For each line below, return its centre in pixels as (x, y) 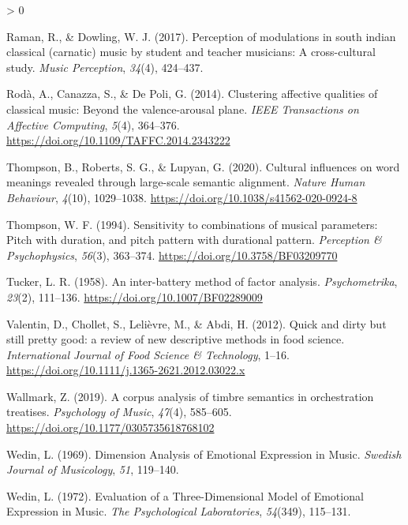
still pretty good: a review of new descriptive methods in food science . (176, 339)
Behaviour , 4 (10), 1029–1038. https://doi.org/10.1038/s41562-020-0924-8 (182, 197)
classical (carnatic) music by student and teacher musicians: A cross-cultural (191, 52)
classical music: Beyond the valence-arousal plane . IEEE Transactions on (183, 109)
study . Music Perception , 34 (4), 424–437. (105, 67)
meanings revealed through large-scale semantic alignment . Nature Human (186, 182)
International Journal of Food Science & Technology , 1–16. (148, 354)
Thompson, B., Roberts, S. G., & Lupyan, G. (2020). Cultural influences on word (203, 166)
